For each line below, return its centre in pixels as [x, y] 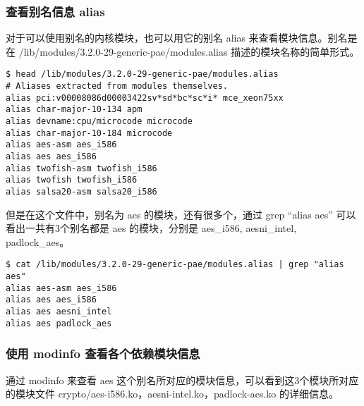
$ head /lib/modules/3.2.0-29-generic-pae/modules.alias [142, 74]
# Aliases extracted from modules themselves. [117, 86]
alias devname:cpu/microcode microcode [99, 122]
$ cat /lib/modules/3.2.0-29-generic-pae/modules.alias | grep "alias [175, 265]
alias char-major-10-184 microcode [89, 133]
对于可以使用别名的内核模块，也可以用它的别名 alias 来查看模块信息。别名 [177, 38]
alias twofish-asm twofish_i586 [81, 168]
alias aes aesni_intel [59, 312]
